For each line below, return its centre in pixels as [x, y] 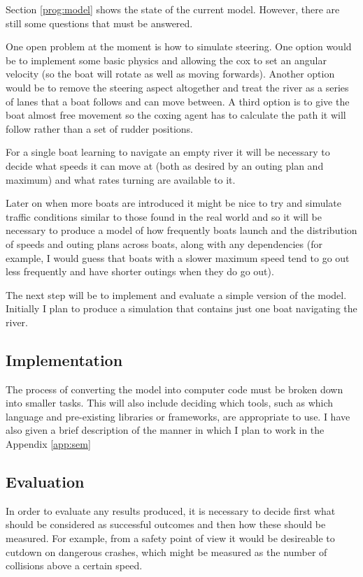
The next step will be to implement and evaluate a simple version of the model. [176, 294]
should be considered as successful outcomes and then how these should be [166, 524]
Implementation [64, 359]
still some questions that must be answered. [99, 23]
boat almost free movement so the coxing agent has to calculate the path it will [176, 115]
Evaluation [45, 482]
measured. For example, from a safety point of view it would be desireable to [170, 538]
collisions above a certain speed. [74, 565]
